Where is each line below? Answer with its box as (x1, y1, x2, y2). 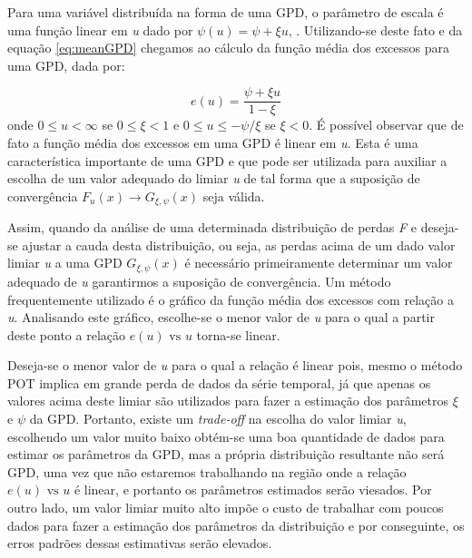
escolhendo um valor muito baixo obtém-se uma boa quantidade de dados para (7, 426, 445, 445)
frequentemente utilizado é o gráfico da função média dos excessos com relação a (7, 289, 454, 308)
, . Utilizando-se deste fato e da (288, 20, 463, 39)
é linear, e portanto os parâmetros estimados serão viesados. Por (74, 480, 432, 499)
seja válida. (202, 186, 265, 205)
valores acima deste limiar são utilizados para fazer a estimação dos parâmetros (7, 391, 449, 410)
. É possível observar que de (309, 115, 464, 134)
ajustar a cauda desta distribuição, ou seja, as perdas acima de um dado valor (22, 235, 456, 254)
